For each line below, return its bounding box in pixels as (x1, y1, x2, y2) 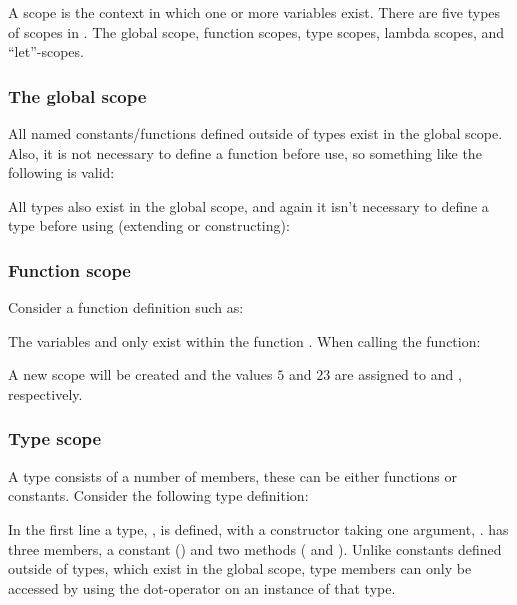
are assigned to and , (334, 364, 462, 385)
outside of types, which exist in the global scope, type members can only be (8, 558, 472, 579)
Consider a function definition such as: (8, 297, 244, 318)
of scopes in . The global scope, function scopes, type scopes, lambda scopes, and (8, 21, 505, 42)
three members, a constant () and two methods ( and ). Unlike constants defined (8, 538, 502, 559)
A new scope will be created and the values (8, 364, 273, 385)
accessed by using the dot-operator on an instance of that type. (8, 577, 396, 598)
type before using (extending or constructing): (8, 215, 290, 236)
